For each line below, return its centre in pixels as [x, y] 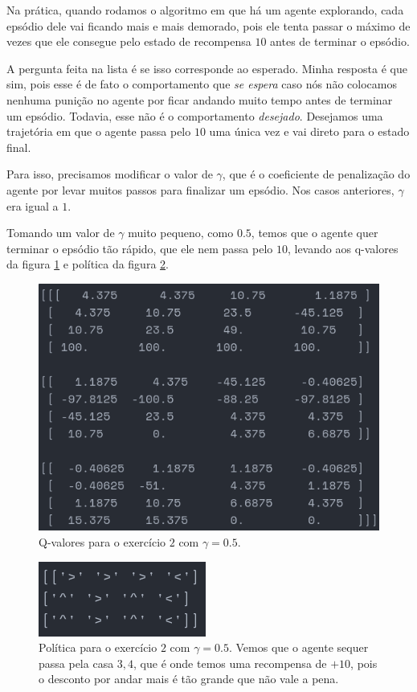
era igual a [33, 205]
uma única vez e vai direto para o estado [309, 131]
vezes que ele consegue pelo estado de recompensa [129, 41]
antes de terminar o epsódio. [340, 41]
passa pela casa [76, 663]
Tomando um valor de [61, 233]
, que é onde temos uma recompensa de [230, 663]
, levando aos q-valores [343, 248]
